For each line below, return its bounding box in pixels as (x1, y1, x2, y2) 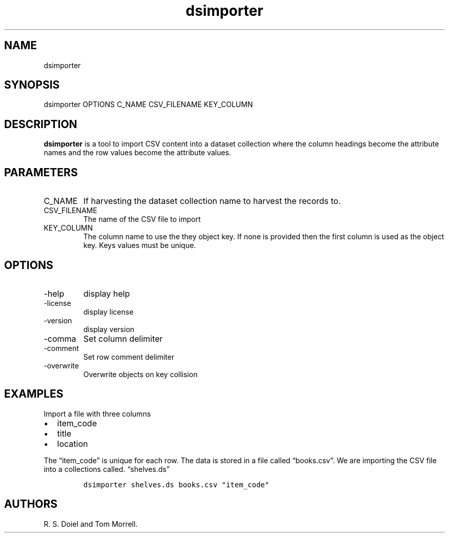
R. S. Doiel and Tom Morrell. (44, 519, 138, 528)
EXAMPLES (4, 387, 64, 401)
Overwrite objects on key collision (83, 369, 198, 379)
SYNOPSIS (4, 78, 60, 92)
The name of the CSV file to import (83, 215, 201, 224)
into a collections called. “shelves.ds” (44, 464, 170, 473)
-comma (44, 333, 76, 344)
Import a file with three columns (44, 409, 151, 418)
